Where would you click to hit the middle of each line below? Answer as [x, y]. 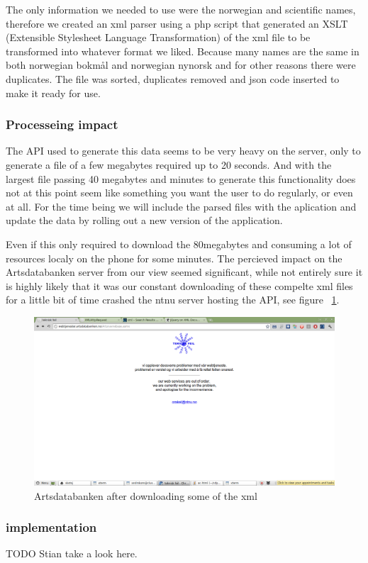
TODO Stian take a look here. [72, 553]
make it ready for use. [53, 93]
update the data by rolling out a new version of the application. [144, 220]
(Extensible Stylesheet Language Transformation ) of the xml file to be [158, 37]
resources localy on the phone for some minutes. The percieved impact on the [174, 258]
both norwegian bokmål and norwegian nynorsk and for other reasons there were [181, 65]
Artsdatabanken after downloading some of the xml [146, 495]
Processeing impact [62, 124]
